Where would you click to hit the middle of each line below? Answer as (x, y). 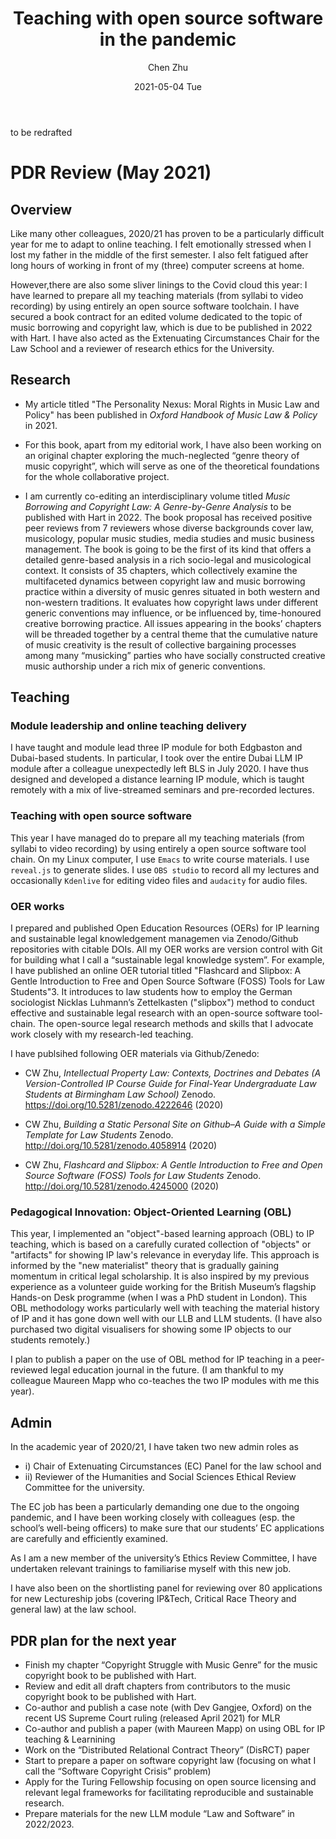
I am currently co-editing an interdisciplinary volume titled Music (157, 496)
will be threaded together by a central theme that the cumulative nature (171, 634)
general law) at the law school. (73, 1609)
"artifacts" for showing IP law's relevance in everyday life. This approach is (165, 1255)
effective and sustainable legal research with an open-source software (156, 1013)
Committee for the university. (84, 1488)
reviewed (29, 1370)
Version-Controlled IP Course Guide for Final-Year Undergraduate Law (170, 1084)
